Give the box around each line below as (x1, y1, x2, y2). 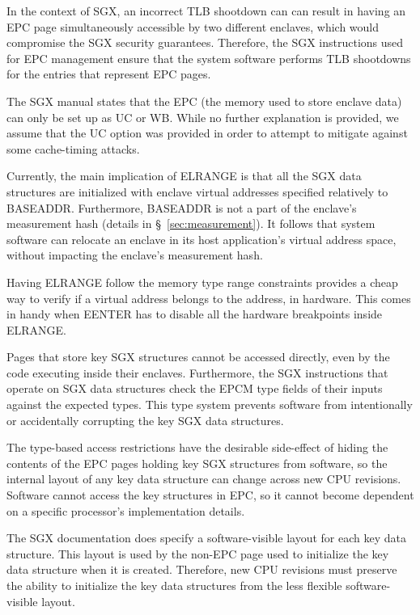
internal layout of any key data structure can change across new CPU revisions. (6, 470, 401, 487)
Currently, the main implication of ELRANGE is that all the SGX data (6, 167, 362, 184)
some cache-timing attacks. (6, 140, 140, 157)
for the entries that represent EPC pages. (6, 65, 211, 82)
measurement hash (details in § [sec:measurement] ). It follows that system (6, 215, 375, 232)
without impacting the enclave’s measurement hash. (6, 246, 263, 263)
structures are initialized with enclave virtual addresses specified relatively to (6, 183, 388, 200)
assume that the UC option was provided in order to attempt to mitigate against (6, 124, 408, 141)
